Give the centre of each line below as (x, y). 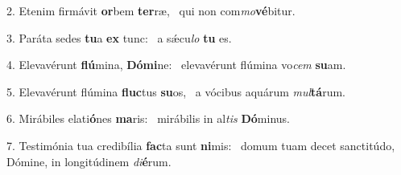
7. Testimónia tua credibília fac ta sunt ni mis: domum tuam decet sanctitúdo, (201, 145)
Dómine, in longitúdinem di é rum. (89, 161)
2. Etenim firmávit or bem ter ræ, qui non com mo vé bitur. (151, 10)
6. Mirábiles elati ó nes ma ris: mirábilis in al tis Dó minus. (148, 118)
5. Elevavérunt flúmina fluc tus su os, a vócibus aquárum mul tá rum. (176, 91)
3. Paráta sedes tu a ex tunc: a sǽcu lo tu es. (119, 37)
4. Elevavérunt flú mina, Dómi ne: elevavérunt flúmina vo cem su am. (176, 65)
